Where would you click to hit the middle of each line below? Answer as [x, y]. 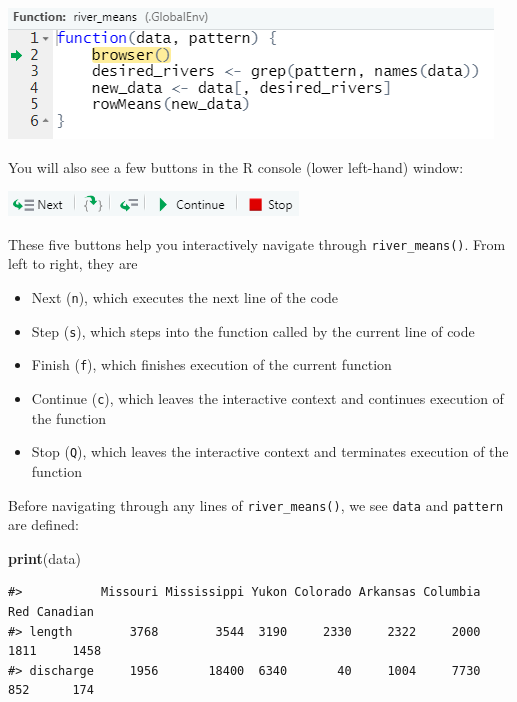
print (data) [44, 557]
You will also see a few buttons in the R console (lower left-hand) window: [236, 166]
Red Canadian [51, 611]
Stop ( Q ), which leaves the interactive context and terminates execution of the [270, 451]
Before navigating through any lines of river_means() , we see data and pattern [256, 504]
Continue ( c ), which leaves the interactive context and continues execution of [267, 398]
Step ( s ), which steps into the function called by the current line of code [253, 330]
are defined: [43, 524]
